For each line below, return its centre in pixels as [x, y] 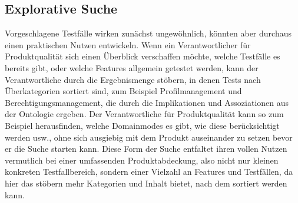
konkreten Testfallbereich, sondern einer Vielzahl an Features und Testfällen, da [149, 172]
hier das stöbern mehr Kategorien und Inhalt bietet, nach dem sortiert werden [146, 183]
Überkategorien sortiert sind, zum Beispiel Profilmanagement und [123, 91]
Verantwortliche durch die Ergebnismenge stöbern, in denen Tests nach [133, 79]
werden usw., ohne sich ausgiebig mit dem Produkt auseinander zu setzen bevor [149, 137]
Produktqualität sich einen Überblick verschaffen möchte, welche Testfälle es [143, 56]
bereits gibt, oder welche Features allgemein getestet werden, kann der [132, 67]
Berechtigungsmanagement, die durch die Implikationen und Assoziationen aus [147, 102]
